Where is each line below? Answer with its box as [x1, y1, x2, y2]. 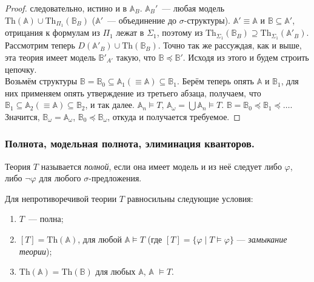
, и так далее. [85, 98, 135, 111]
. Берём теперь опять [176, 75, 254, 87]
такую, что [116, 50, 156, 63]
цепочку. [5, 62, 37, 75]
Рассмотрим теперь [5, 39, 75, 52]
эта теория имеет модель [5, 50, 96, 63]
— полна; [28, 212, 64, 225]
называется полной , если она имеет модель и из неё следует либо [41, 159, 282, 172]
